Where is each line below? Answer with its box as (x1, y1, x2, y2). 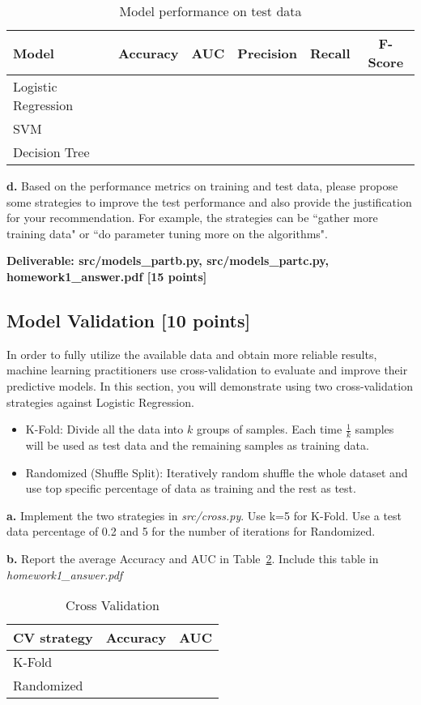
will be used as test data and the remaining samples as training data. (25, 436, 369, 453)
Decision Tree (13, 143, 90, 161)
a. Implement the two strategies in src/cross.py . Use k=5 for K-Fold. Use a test (6, 506, 402, 523)
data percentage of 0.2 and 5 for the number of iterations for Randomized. (6, 523, 376, 540)
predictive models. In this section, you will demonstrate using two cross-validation (6, 377, 413, 394)
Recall (310, 43, 351, 62)
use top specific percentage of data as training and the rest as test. (25, 480, 356, 497)
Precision (237, 43, 297, 62)
